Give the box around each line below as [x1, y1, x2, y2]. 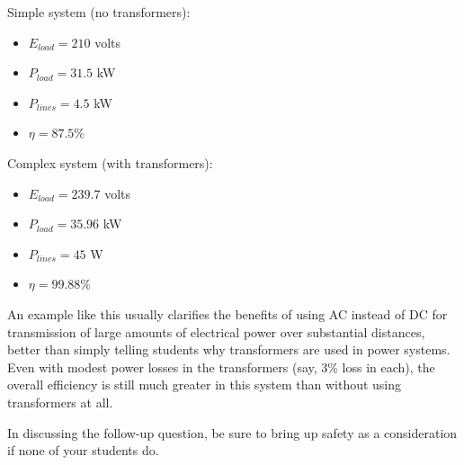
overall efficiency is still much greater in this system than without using [7, 375, 402, 394]
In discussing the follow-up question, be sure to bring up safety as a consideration [7, 423, 458, 442]
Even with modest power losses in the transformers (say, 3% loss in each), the [7, 357, 435, 376]
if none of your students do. [7, 441, 159, 460]
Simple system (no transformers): [7, 3, 191, 21]
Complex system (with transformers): [7, 153, 213, 172]
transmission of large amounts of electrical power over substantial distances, [7, 322, 425, 341]
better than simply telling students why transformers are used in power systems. [7, 340, 451, 359]
